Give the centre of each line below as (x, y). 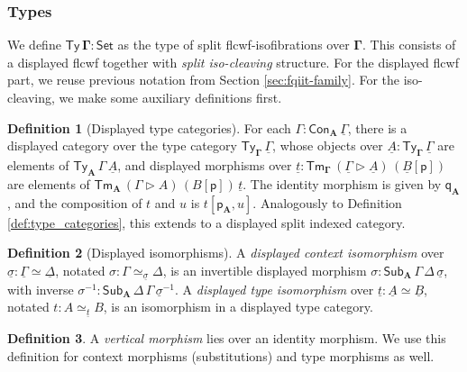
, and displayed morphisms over (205, 164)
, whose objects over (328, 145)
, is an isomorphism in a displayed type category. (238, 307)
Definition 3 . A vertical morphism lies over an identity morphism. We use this (227, 338)
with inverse (41, 289)
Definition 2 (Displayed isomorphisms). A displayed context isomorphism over (226, 253)
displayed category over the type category (122, 145)
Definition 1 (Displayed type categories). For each (149, 127)
